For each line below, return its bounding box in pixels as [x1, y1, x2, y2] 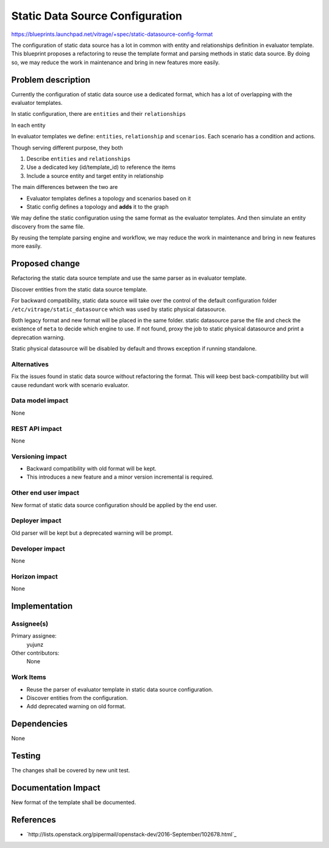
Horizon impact [11, 572, 58, 580]
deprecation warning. [11, 333, 65, 341]
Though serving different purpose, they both [11, 144, 123, 151]
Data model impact [11, 396, 69, 405]
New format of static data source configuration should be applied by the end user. [11, 501, 218, 508]
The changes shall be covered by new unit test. [11, 767, 130, 774]
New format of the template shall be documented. [11, 799, 136, 806]
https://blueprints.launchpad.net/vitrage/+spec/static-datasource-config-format [11, 30, 213, 38]
